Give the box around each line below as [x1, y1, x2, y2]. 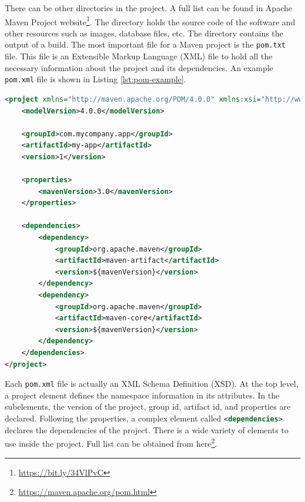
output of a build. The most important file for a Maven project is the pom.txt [5, 38, 286, 51]
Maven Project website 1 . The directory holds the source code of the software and [5, 14, 296, 28]
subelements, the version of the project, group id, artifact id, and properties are [5, 400, 291, 413]
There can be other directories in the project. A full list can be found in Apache [5, 2, 292, 14]
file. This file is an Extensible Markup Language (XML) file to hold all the [5, 50, 273, 62]
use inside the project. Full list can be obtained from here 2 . [5, 436, 217, 449]
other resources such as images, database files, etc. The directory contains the [5, 26, 283, 39]
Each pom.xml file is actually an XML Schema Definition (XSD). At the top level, [5, 377, 299, 390]
